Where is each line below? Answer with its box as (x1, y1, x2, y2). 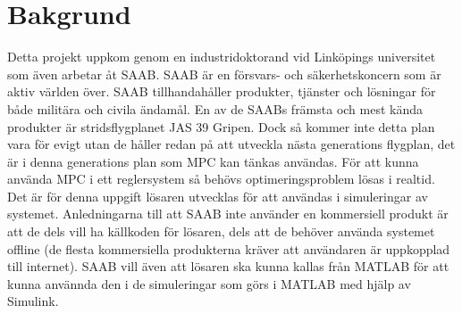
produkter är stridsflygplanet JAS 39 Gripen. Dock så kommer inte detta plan (7, 117, 435, 136)
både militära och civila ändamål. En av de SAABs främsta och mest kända (7, 99, 424, 118)
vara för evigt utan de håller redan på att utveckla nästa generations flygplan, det (7, 135, 456, 153)
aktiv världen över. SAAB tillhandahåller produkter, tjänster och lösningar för (7, 82, 436, 101)
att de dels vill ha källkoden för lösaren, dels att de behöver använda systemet (7, 222, 435, 241)
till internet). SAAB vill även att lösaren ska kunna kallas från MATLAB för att (7, 257, 449, 276)
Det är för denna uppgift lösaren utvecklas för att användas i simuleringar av (7, 186, 428, 205)
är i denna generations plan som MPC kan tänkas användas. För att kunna (7, 152, 419, 170)
